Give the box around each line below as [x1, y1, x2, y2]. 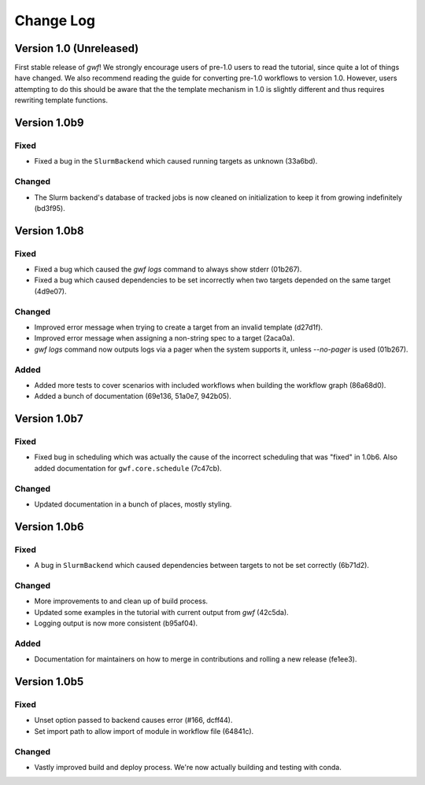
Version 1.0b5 [14, 675, 84, 688]
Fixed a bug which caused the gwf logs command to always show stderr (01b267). [34, 264, 302, 275]
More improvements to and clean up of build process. [34, 596, 209, 606]
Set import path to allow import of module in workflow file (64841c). [34, 726, 254, 735]
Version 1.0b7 [14, 412, 83, 426]
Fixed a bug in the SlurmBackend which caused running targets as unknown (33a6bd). [34, 157, 318, 166]
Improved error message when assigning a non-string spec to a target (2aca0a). [34, 334, 295, 343]
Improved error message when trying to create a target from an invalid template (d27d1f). [34, 322, 323, 332]
